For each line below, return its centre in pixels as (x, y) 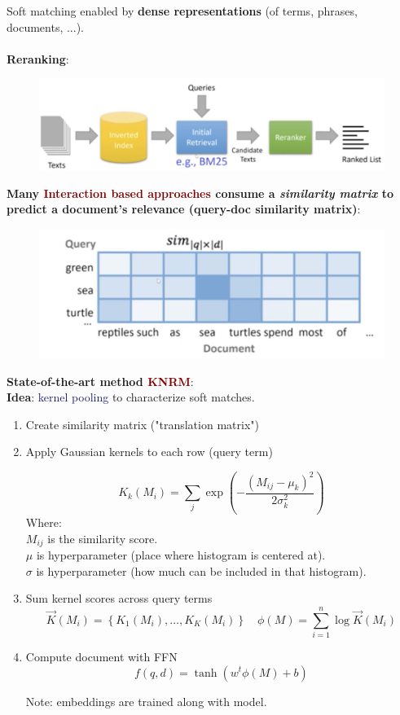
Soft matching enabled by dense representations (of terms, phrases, (182, 11)
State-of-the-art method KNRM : (100, 381)
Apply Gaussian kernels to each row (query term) (149, 452)
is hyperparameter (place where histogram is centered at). (181, 555)
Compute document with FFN (101, 656)
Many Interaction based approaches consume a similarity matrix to (200, 193)
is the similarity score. (103, 538)
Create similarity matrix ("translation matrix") (142, 424)
